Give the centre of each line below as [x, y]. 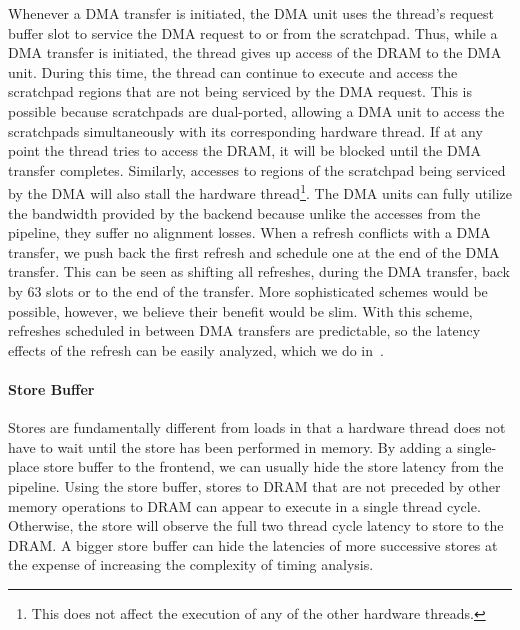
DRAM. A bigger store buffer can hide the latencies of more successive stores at [253, 544]
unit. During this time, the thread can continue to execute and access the [233, 71]
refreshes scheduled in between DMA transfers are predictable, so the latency [244, 330]
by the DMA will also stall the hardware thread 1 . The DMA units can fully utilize [260, 191]
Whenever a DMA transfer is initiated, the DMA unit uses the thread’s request [251, 13]
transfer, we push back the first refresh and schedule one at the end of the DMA [254, 251]
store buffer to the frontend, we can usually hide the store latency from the [273, 466]
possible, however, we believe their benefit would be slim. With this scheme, [240, 310]
